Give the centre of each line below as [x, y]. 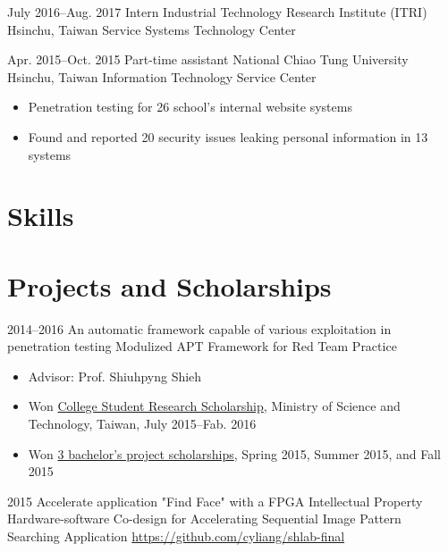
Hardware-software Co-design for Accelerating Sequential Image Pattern [204, 519]
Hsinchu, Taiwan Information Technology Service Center [162, 76]
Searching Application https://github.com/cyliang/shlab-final [176, 536]
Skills [41, 216]
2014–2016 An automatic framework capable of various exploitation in [199, 328]
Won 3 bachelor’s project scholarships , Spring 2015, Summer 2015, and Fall [235, 453]
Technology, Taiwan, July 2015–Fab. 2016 [142, 424]
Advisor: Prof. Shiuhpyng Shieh [115, 376]
